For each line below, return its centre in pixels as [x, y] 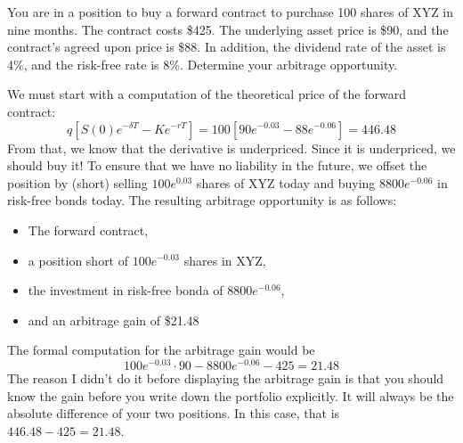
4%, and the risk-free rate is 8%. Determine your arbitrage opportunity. [203, 64]
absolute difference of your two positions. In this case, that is [174, 413]
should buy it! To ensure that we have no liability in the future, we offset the [217, 165]
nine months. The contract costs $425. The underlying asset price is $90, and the [228, 29]
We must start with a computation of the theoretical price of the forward [207, 94]
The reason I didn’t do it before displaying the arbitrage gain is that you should [226, 377]
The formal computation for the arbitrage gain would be [161, 350]
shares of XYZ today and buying [286, 182]
